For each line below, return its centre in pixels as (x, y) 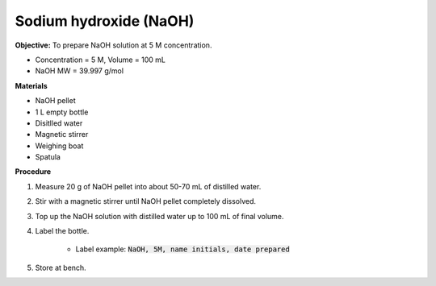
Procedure (33, 172)
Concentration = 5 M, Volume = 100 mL (100, 60)
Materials (31, 85)
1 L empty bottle (62, 112)
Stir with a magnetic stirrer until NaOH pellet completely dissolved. (146, 201)
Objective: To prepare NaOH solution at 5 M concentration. (113, 45)
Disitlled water (59, 123)
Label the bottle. (62, 231)
